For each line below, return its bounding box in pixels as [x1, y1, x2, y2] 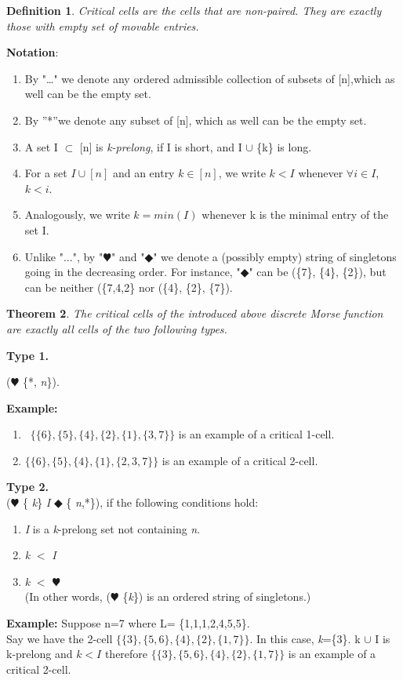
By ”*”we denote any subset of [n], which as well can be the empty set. [24, 111, 367, 128]
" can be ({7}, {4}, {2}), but [249, 264, 387, 280]
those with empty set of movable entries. [6, 17, 199, 34]
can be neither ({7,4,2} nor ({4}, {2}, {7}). [24, 278, 233, 295]
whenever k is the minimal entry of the [201, 206, 389, 223]
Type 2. [6, 478, 49, 495]
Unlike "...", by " [24, 248, 103, 264]
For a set [24, 165, 67, 181]
